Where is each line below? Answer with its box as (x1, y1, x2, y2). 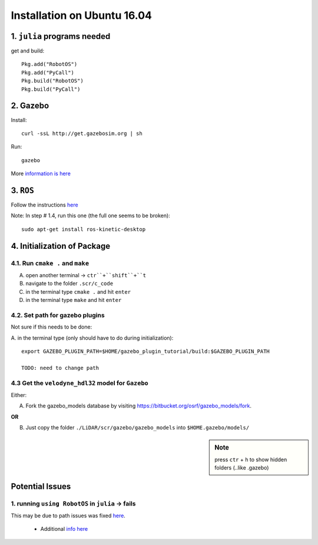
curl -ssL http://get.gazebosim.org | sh (21, 130, 143, 137)
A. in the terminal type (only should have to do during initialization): (11, 334, 174, 342)
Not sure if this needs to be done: (11, 323, 92, 330)
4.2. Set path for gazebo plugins (11, 311, 105, 319)
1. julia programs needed (11, 31, 111, 41)
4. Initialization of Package (11, 241, 111, 251)
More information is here (11, 170, 71, 177)
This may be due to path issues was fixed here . (11, 512, 126, 519)
